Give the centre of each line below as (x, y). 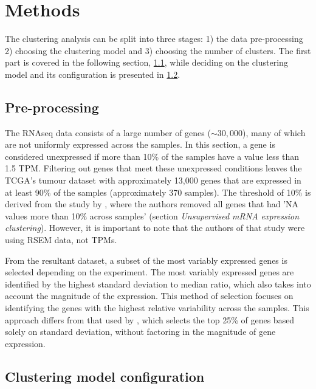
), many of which (274, 132)
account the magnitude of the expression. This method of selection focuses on (149, 296)
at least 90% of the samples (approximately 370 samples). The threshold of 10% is (158, 192)
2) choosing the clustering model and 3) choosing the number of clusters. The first (158, 50)
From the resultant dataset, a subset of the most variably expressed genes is (146, 260)
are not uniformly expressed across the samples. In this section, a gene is (140, 144)
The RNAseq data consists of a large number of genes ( (108, 132)
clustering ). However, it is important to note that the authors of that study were (155, 228)
